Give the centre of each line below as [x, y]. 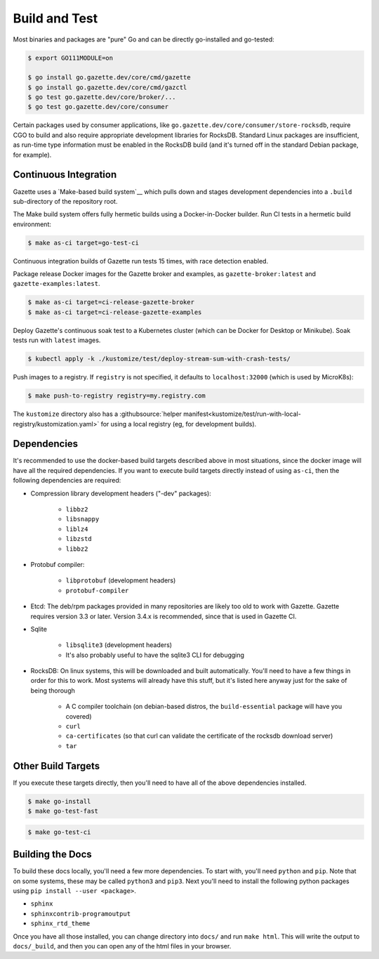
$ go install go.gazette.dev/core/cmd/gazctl [107, 87]
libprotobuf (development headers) [121, 580]
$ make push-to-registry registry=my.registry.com [117, 396]
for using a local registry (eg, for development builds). [179, 424]
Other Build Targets [56, 766]
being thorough [53, 690]
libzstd [79, 539]
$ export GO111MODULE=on [71, 58]
